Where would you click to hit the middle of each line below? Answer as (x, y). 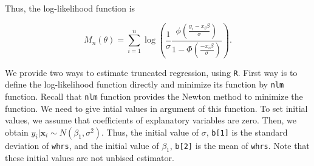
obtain (17, 132)
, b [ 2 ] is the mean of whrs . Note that (240, 145)
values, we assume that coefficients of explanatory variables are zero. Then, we (151, 120)
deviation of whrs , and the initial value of (82, 145)
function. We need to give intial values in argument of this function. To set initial (156, 108)
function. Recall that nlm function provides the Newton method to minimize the (154, 96)
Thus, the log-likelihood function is (70, 8)
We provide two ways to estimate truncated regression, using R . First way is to (151, 72)
